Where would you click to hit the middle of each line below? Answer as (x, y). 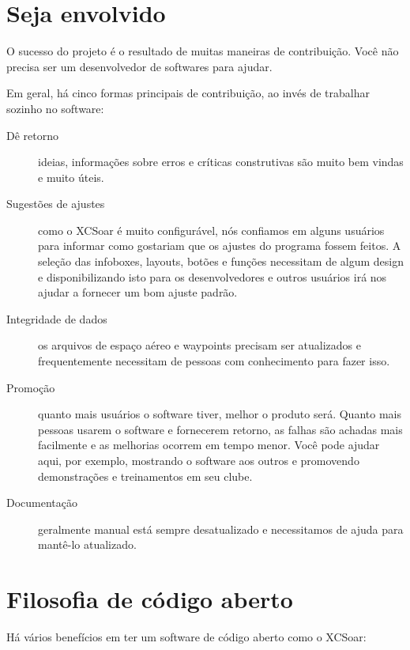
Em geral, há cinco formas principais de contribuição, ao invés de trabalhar (188, 93)
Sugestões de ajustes (56, 204)
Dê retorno (32, 135)
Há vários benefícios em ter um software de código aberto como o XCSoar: (186, 637)
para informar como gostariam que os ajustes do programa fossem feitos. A (220, 246)
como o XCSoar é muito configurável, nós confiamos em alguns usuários (211, 230)
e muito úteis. (71, 177)
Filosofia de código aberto (150, 599)
